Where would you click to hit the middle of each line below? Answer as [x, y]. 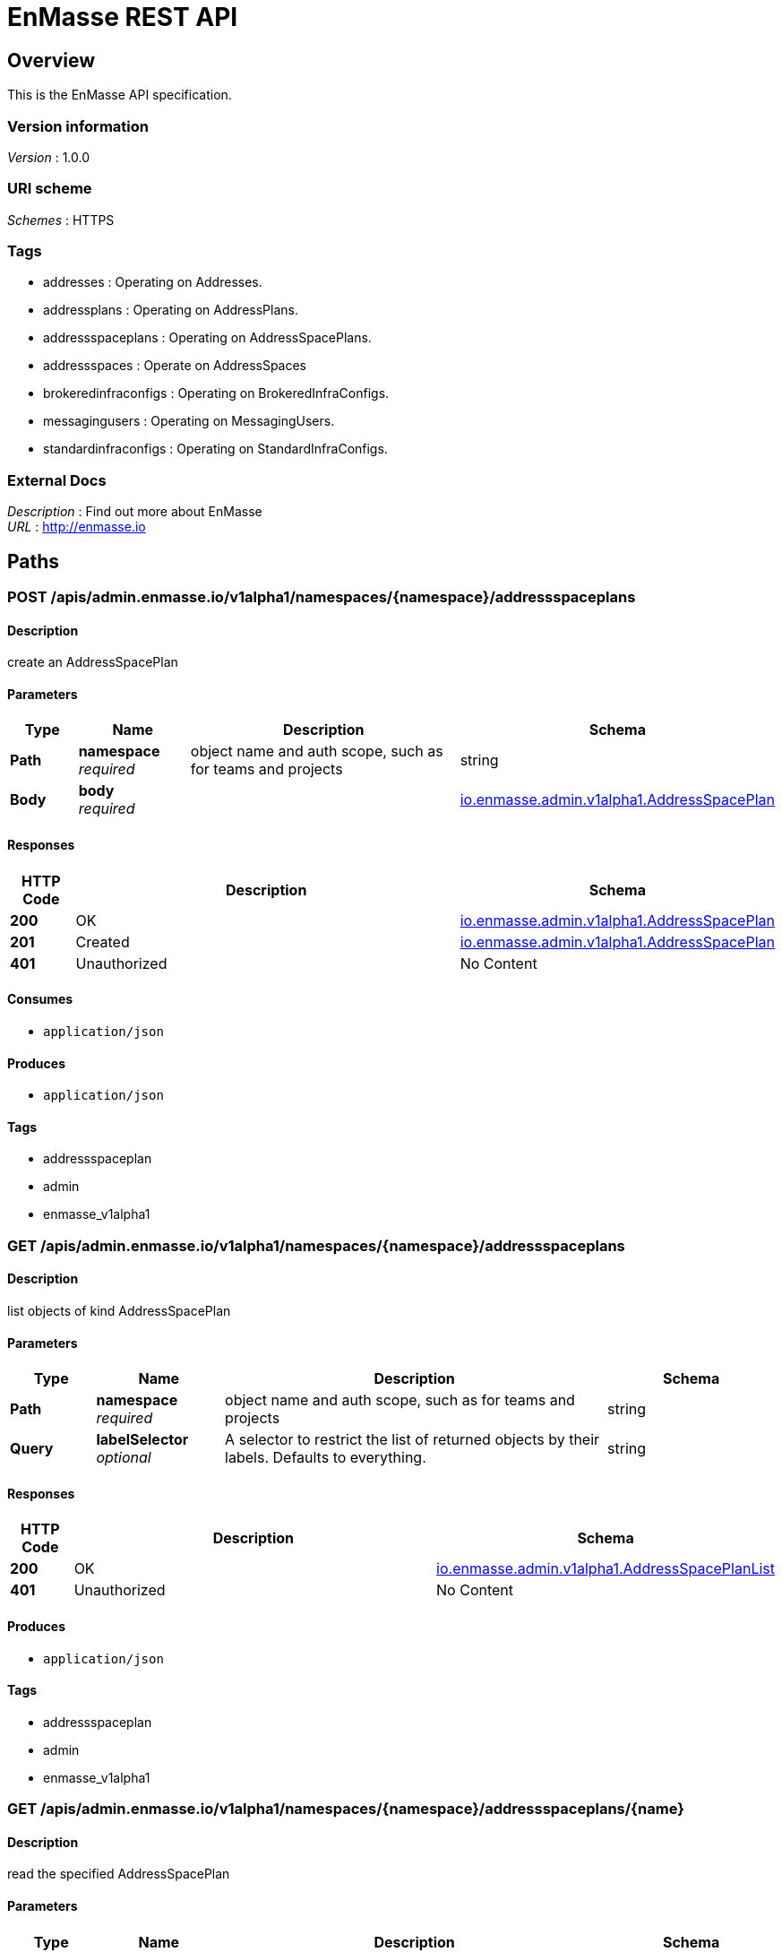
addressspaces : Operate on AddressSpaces [175, 366]
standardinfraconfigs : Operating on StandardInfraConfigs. [215, 449]
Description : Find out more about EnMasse [135, 512]
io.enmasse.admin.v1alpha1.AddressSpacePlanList [606, 1569]
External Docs [57, 480]
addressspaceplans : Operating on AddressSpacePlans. [207, 338]
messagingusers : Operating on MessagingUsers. [189, 421]
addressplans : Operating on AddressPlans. [171, 310]
